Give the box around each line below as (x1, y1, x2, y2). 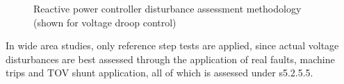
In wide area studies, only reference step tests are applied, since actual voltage (6, 38, 339, 53)
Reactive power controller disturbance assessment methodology (33, 1, 302, 15)
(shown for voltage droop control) (33, 15, 177, 29)
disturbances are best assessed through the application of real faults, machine (6, 51, 335, 66)
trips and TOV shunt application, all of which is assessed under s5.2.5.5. (6, 65, 313, 80)
